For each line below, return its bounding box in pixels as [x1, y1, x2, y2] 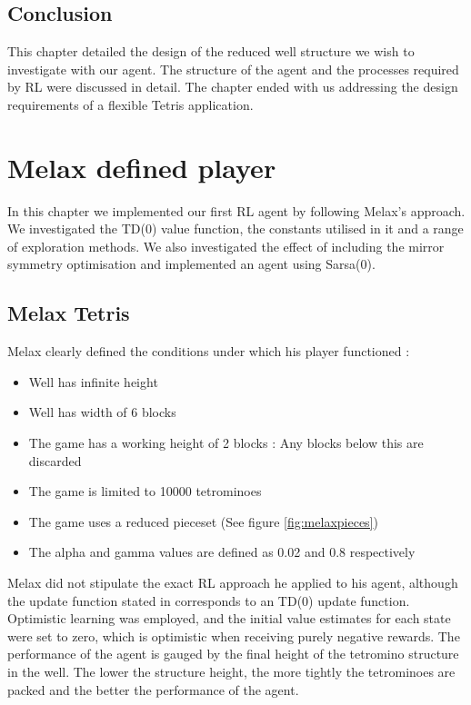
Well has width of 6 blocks [28, 402, 176, 422]
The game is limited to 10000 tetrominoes [28, 482, 262, 501]
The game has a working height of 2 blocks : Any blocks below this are [28, 433, 424, 452]
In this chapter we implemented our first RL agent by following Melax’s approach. [7, 201, 466, 220]
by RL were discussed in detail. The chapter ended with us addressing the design [7, 77, 458, 96]
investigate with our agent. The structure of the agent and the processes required [7, 59, 459, 78]
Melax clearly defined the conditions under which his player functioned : [7, 342, 410, 361]
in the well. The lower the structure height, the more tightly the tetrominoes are [7, 662, 456, 680]
